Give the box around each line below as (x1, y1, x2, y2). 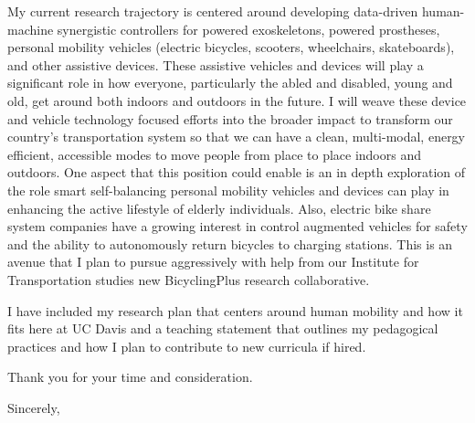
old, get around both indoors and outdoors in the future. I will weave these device (7, 90, 467, 110)
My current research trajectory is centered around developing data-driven (7, 2, 418, 20)
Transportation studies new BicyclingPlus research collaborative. (7, 270, 370, 289)
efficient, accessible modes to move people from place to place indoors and (7, 144, 421, 164)
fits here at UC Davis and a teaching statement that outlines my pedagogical (7, 319, 438, 338)
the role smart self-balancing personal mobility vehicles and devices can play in (7, 180, 449, 199)
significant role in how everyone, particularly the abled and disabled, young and (7, 73, 453, 92)
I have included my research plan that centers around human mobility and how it (7, 301, 463, 320)
